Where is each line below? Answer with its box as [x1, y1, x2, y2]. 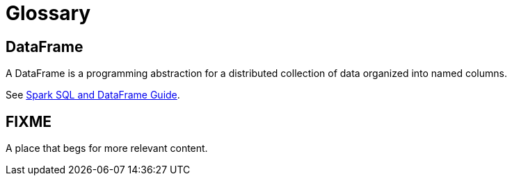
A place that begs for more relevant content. [6, 142, 208, 155]
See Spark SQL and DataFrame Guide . [6, 89, 180, 101]
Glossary [6, 1, 91, 25]
